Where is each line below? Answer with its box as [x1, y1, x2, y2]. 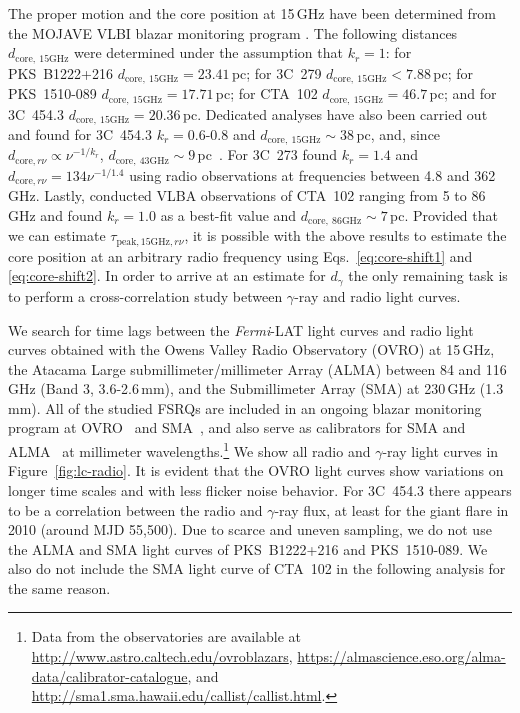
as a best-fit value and [160, 204, 297, 225]
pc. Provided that [390, 204, 498, 225]
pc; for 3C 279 [231, 62, 322, 83]
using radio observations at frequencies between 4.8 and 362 [129, 164, 496, 185]
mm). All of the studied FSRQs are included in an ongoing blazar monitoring [8, 397, 482, 418]
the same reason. [8, 577, 111, 598]
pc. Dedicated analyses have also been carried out [182, 103, 488, 124]
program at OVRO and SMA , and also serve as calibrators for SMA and [8, 417, 466, 438]
